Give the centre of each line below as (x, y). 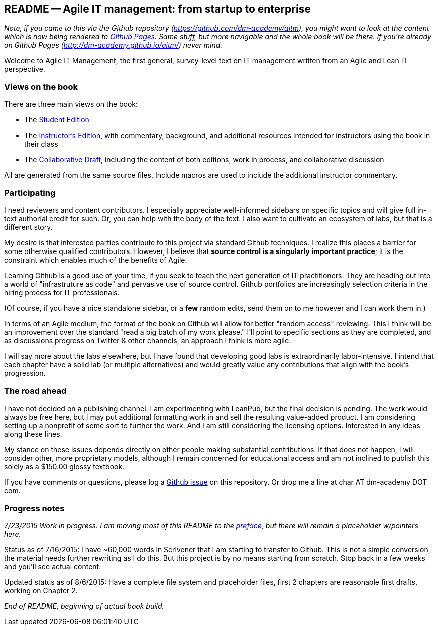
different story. (28, 227)
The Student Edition (57, 120)
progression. (25, 373)
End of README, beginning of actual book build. (84, 606)
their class (41, 144)
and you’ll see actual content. (53, 567)
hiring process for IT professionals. (62, 292)
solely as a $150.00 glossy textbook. (64, 466)
